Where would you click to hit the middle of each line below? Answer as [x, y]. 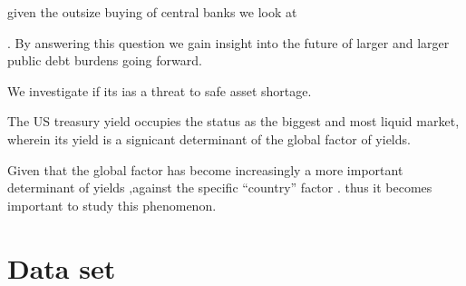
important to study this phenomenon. [112, 205]
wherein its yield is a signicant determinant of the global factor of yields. [209, 138]
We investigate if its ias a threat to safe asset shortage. [160, 90]
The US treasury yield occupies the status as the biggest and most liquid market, [233, 121]
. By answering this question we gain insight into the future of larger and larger [228, 42]
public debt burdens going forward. [105, 60]
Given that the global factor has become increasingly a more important [205, 169]
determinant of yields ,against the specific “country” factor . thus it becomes [220, 187]
